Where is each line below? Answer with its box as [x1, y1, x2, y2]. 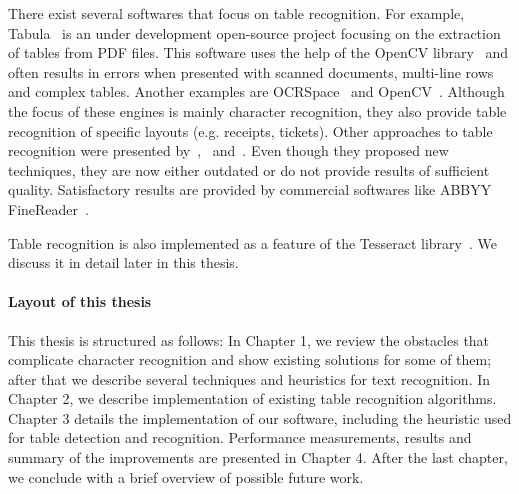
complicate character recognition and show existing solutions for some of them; [8, 349, 492, 370]
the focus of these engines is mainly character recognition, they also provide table [8, 100, 507, 121]
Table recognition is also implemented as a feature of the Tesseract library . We [8, 232, 497, 253]
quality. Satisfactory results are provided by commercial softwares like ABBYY [8, 179, 492, 200]
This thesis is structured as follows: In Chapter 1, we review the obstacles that [8, 329, 490, 350]
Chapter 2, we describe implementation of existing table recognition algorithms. [8, 388, 497, 409]
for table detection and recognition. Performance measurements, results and [8, 427, 472, 448]
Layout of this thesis [8, 291, 152, 312]
